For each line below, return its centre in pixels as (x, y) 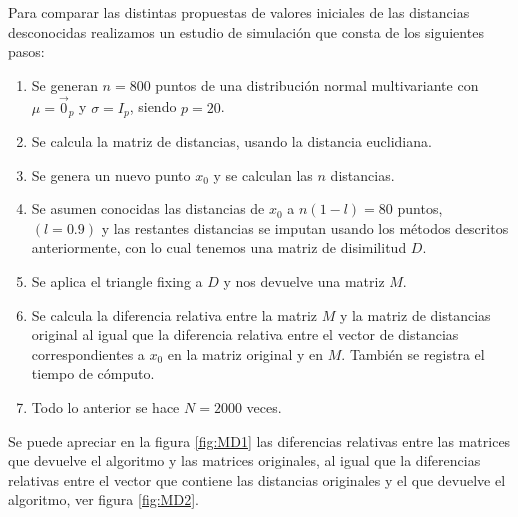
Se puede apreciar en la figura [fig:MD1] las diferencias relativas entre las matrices (259, 440)
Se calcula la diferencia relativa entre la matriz (174, 314)
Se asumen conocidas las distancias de (148, 208)
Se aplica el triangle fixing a (117, 281)
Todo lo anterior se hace (105, 406)
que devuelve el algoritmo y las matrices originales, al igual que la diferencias (244, 460)
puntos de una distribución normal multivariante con (317, 84)
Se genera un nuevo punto (111, 174)
